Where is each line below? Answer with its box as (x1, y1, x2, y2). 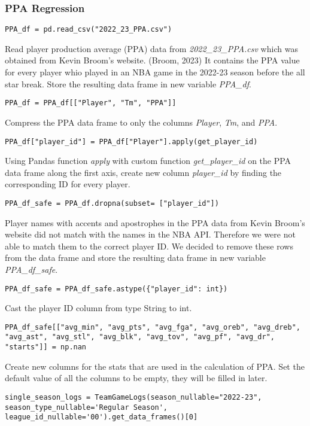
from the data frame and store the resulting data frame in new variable (5, 251, 266, 264)
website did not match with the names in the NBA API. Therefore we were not (5, 228, 296, 241)
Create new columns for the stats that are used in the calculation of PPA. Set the (5, 360, 305, 372)
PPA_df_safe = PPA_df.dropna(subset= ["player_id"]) (5, 199, 219, 208)
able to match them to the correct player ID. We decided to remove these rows (5, 239, 293, 252)
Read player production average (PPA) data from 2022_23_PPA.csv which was (5, 42, 298, 54)
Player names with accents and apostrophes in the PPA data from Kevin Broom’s (5, 216, 305, 229)
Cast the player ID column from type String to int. (5, 302, 192, 314)
